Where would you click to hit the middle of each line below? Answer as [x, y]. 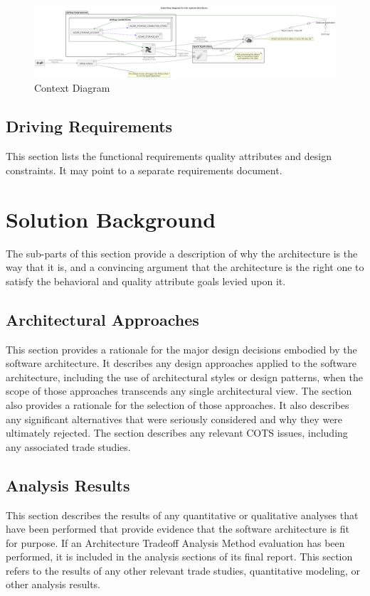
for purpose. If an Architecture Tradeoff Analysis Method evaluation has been [175, 542]
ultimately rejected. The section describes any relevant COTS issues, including [177, 433]
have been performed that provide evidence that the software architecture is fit [178, 529]
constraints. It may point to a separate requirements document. [144, 170]
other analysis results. [53, 584]
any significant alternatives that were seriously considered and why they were [174, 419]
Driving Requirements [89, 126]
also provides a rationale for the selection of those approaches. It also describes [178, 404]
